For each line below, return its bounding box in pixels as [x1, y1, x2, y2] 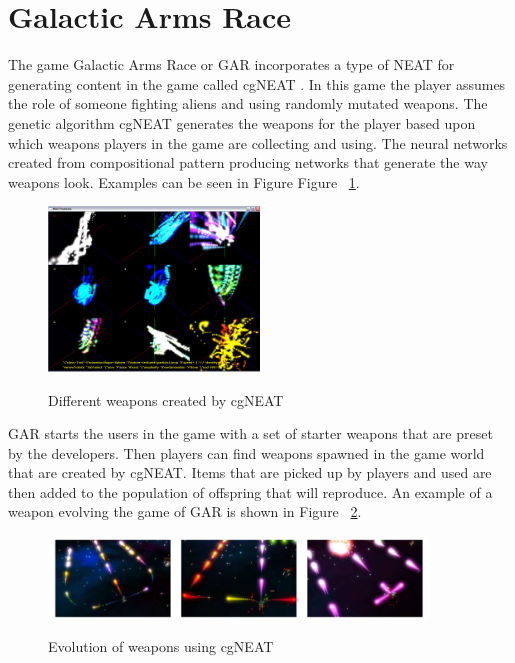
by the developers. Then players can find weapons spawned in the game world [8, 442, 485, 463]
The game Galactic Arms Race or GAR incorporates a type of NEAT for [8, 54, 455, 75]
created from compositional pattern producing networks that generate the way [8, 152, 488, 173]
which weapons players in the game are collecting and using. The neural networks [8, 132, 508, 153]
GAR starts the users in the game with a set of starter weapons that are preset [8, 423, 493, 444]
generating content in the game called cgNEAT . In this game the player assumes [8, 73, 506, 94]
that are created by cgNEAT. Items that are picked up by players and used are [8, 462, 492, 483]
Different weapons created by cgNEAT [48, 389, 284, 410]
